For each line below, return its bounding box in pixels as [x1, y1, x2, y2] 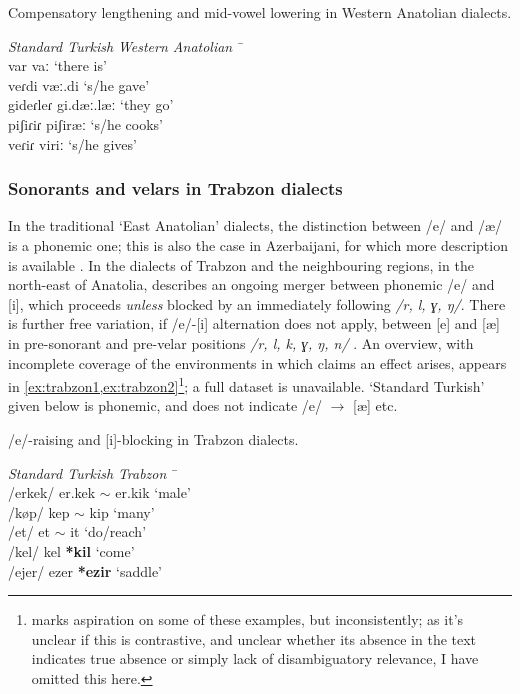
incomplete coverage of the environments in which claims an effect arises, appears [8, 352, 507, 373]
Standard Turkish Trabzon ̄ [8, 462, 179, 483]
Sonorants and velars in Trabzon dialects [8, 176, 343, 201]
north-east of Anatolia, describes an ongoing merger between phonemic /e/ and [8, 274, 495, 295]
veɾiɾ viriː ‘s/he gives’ [8, 133, 137, 154]
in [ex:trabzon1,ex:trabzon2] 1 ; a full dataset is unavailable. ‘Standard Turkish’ [8, 373, 485, 396]
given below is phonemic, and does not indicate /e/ [8, 395, 322, 416]
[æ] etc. [353, 395, 398, 416]
